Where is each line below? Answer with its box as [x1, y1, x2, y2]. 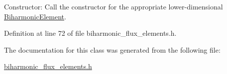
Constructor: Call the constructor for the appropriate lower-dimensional [4, 1, 223, 11]
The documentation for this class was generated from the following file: [4, 44, 221, 55]
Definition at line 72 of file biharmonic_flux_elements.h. [4, 28, 177, 38]
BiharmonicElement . [4, 11, 66, 21]
